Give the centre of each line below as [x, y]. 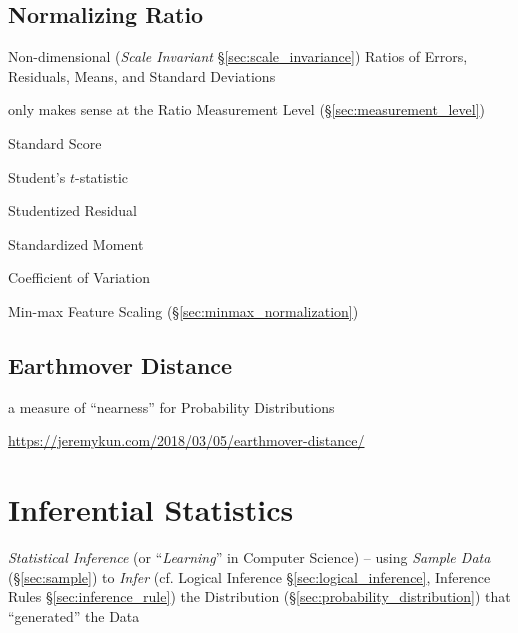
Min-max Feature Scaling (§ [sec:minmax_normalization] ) [183, 310]
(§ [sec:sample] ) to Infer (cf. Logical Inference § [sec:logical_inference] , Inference [249, 576]
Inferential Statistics [151, 509]
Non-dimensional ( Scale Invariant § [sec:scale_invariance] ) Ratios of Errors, [238, 56]
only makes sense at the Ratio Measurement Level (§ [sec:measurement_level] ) [246, 109]
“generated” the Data [74, 615]
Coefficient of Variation [79, 277]
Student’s [37, 176]
